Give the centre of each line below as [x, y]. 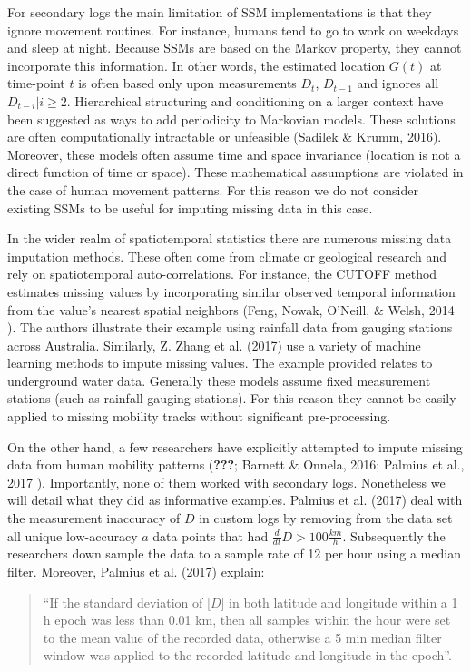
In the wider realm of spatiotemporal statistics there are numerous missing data [230, 238]
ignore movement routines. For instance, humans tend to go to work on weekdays [233, 30]
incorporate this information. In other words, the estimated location [196, 65]
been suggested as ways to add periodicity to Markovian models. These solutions [231, 119]
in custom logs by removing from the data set [326, 518]
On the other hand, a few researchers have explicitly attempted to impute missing [235, 446]
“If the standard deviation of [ [127, 602]
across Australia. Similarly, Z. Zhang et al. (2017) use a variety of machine [214, 345]
